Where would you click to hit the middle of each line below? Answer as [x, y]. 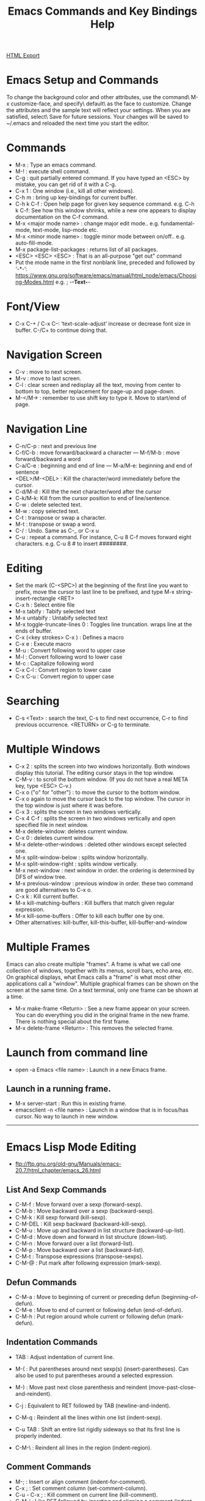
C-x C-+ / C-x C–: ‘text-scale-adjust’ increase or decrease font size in [103, 324]
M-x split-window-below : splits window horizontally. [81, 857]
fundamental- [178, 223]
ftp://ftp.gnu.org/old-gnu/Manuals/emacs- [68, 1164]
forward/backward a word [48, 459]
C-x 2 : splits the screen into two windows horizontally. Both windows [103, 766]
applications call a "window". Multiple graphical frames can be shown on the [103, 983]
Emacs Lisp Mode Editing [71, 1147]
